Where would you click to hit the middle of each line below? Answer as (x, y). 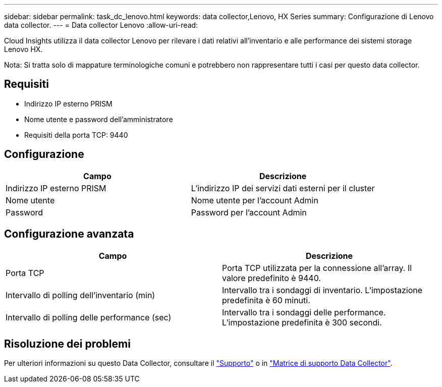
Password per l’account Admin (249, 212)
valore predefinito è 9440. (271, 278)
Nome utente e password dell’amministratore (99, 119)
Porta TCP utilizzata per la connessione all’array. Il (317, 268)
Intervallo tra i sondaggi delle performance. (304, 312)
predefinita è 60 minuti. (266, 300)
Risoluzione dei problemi (67, 344)
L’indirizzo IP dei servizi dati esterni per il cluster (283, 188)
